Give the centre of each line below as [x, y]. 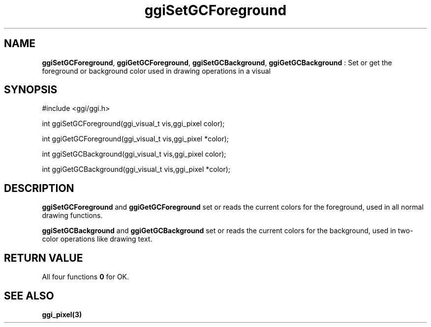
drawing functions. [72, 216]
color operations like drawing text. [97, 239]
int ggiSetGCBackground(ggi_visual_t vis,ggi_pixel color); [134, 154]
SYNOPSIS [31, 90]
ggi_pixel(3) [62, 314]
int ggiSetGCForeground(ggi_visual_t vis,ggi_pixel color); [133, 124]
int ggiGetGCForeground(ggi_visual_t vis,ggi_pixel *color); [135, 139]
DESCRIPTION [39, 188]
